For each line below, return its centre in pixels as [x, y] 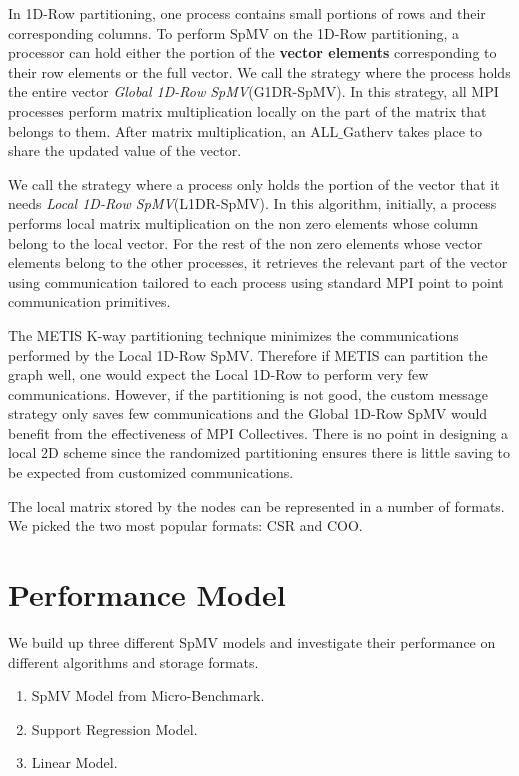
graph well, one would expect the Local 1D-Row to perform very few [218, 374]
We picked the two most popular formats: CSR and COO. [185, 525]
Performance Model [147, 594]
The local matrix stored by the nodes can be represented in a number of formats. [256, 505]
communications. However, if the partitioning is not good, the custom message [248, 393]
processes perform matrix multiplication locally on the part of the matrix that [247, 110]
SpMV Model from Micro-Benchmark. [148, 695]
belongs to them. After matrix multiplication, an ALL [173, 130]
